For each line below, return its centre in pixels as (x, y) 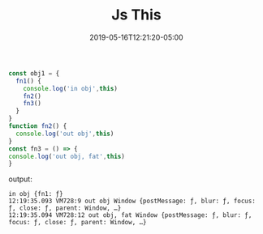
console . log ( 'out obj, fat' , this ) (67, 156)
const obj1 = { (34, 73)
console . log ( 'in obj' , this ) (70, 88)
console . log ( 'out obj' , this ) (65, 134)
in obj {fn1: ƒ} (36, 194)
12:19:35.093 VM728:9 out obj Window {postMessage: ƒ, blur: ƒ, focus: (132, 201)
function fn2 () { (38, 126)
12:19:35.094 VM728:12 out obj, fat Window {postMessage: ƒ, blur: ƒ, (130, 215)
